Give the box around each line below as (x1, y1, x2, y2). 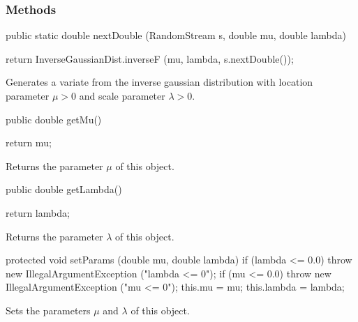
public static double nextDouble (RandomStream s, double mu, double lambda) (6, 28, 346, 43)
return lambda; (6, 205, 70, 220)
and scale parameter (79, 89, 165, 102)
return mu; (6, 135, 52, 150)
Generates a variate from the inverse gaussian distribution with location (6, 75, 313, 89)
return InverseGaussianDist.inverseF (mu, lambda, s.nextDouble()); (6, 51, 294, 66)
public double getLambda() (6, 182, 122, 197)
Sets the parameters (6, 302, 91, 317)
